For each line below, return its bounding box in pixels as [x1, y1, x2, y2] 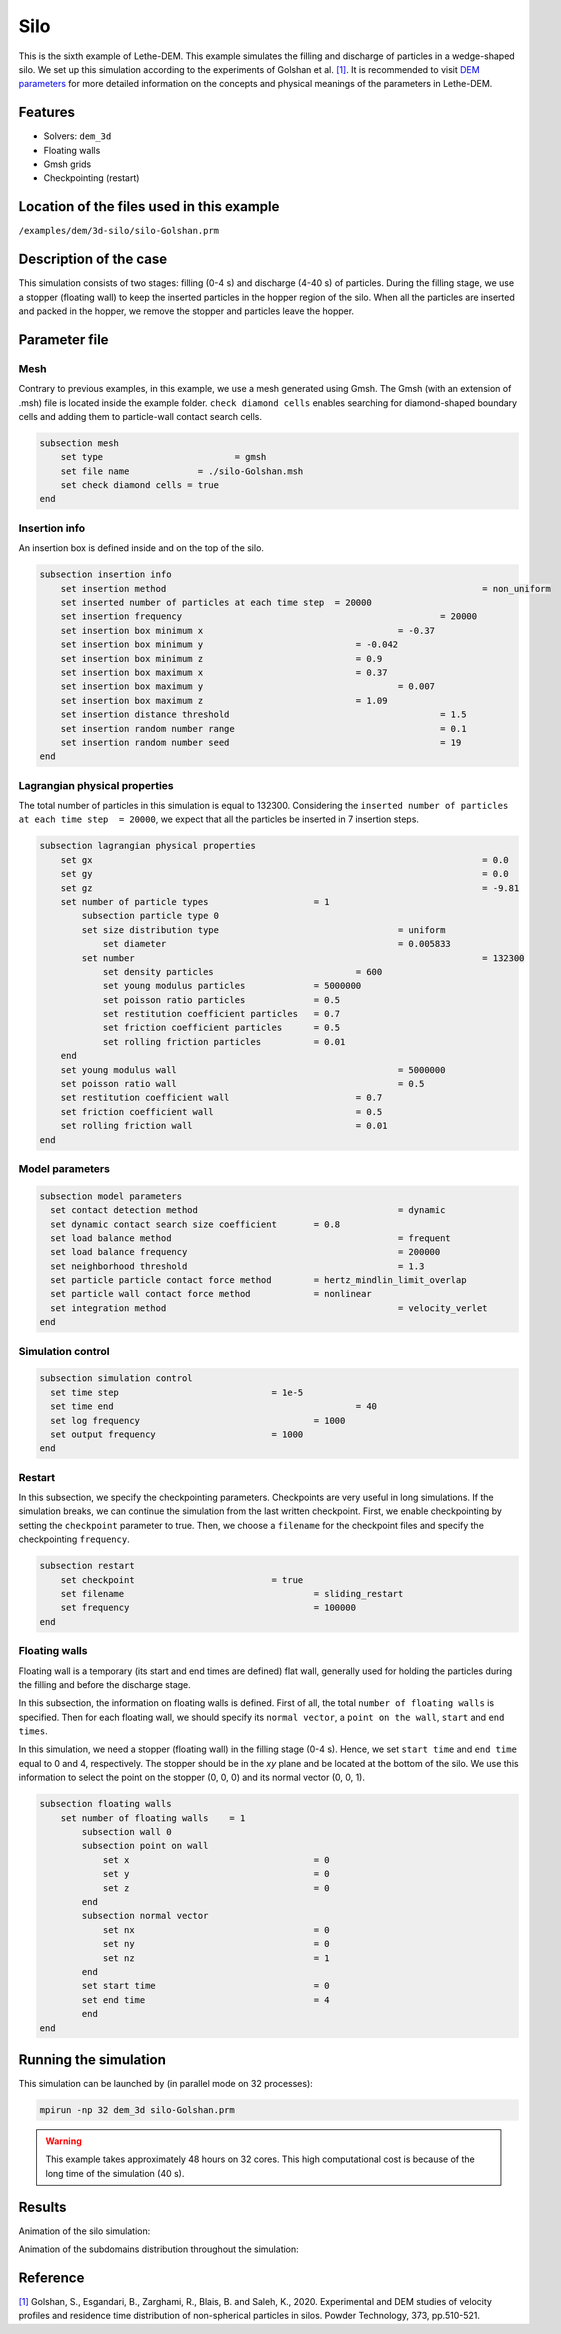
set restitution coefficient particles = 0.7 [102, 1008, 341, 1020]
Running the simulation [18, 2051, 167, 2068]
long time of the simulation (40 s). [45, 2167, 185, 2179]
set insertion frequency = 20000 [60, 611, 478, 622]
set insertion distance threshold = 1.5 [60, 709, 467, 720]
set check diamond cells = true [60, 480, 220, 491]
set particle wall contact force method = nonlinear [50, 1288, 372, 1300]
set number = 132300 [81, 952, 525, 964]
